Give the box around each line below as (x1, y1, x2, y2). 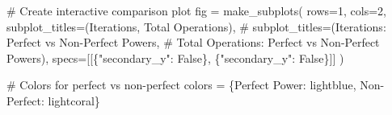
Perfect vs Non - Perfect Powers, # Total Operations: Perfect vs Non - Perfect (6, 34, 380, 51)
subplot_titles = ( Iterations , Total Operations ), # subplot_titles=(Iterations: (6, 18, 386, 35)
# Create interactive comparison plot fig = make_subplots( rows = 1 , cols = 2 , (6, 2, 387, 18)
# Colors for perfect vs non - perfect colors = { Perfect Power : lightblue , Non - (6, 76, 385, 93)
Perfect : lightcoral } (6, 92, 100, 109)
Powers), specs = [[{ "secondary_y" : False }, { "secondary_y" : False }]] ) (6, 49, 344, 66)
